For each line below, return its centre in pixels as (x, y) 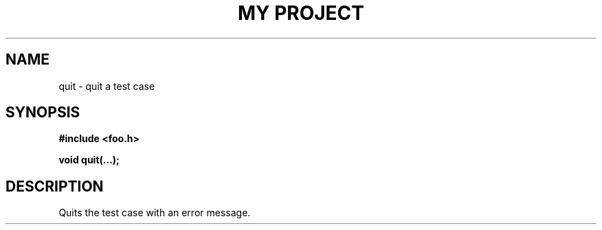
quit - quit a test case (107, 86)
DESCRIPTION (55, 186)
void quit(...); (89, 160)
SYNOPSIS (43, 113)
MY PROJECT (301, 13)
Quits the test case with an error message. (155, 213)
